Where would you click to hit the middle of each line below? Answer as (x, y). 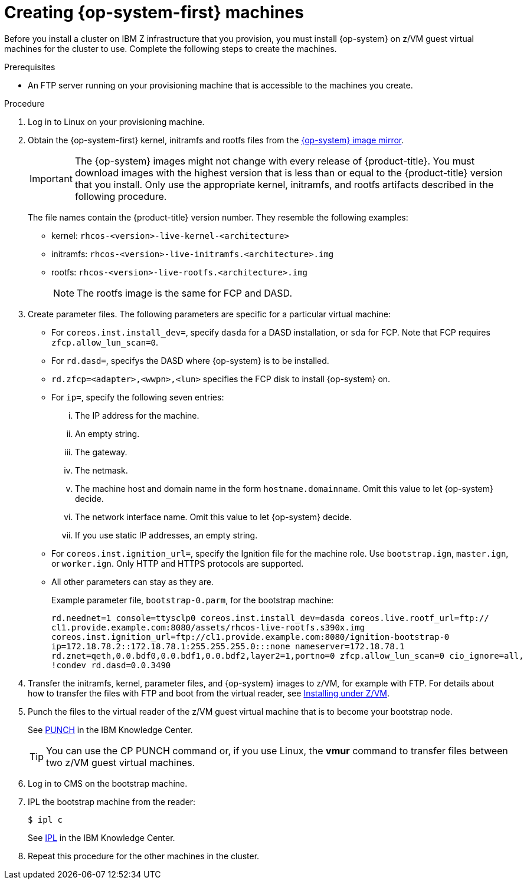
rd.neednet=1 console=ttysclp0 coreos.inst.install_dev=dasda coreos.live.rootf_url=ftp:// (270, 618)
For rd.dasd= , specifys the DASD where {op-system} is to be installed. (190, 360)
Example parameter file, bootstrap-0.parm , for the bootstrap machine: (193, 600)
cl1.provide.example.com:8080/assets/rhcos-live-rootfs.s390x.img (208, 627)
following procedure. (121, 196)
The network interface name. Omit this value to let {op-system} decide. (213, 517)
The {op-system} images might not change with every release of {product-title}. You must (274, 161)
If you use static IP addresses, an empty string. (166, 535)
